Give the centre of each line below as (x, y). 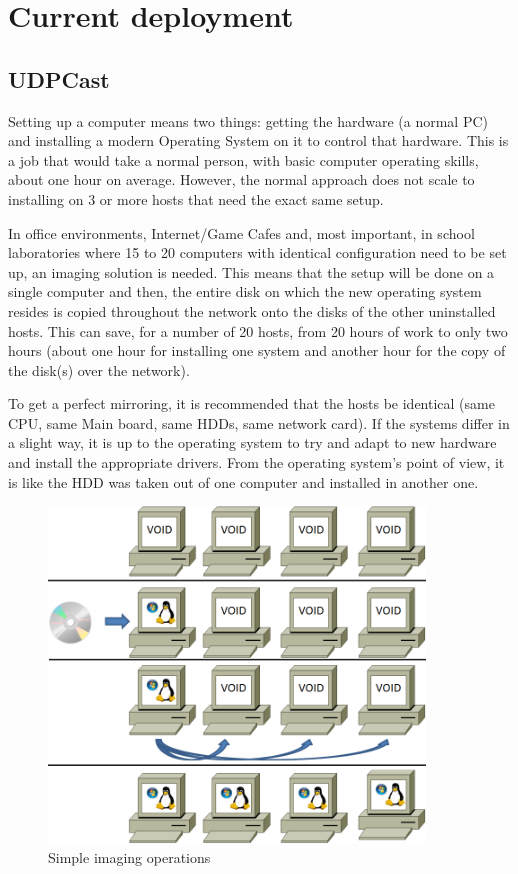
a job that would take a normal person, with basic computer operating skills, (243, 159)
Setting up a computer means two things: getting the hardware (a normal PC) (248, 120)
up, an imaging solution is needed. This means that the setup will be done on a (251, 271)
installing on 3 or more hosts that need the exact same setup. (196, 198)
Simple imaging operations (129, 857)
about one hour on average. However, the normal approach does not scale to (241, 179)
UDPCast (59, 78)
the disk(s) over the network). (99, 369)
